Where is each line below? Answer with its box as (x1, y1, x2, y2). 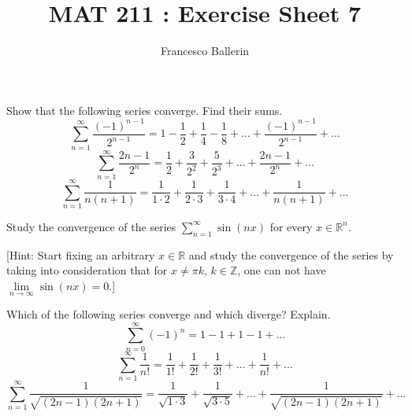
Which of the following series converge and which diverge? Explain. (6, 306, 331, 322)
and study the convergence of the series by (188, 246, 394, 263)
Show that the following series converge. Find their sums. (6, 101, 283, 118)
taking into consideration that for (6, 262, 168, 278)
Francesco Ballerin (160, 42, 250, 59)
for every (269, 218, 313, 234)
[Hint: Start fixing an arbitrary (6, 246, 155, 263)
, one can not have (237, 262, 326, 278)
